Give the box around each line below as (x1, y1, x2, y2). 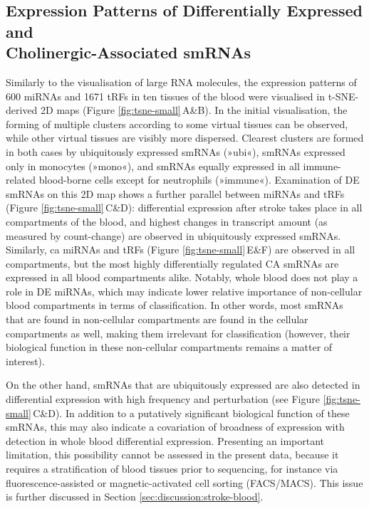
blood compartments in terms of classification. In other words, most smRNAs (6, 298, 343, 313)
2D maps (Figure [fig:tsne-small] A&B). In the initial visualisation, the (41, 103, 348, 117)
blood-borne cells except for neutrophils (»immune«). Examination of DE (38, 172, 360, 187)
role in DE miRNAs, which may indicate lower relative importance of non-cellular (6, 283, 363, 298)
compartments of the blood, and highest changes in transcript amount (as (6, 214, 328, 229)
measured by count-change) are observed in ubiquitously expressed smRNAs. (6, 228, 341, 243)
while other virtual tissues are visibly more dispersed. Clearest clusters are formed (6, 130, 364, 145)
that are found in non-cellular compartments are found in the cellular (6, 312, 308, 327)
